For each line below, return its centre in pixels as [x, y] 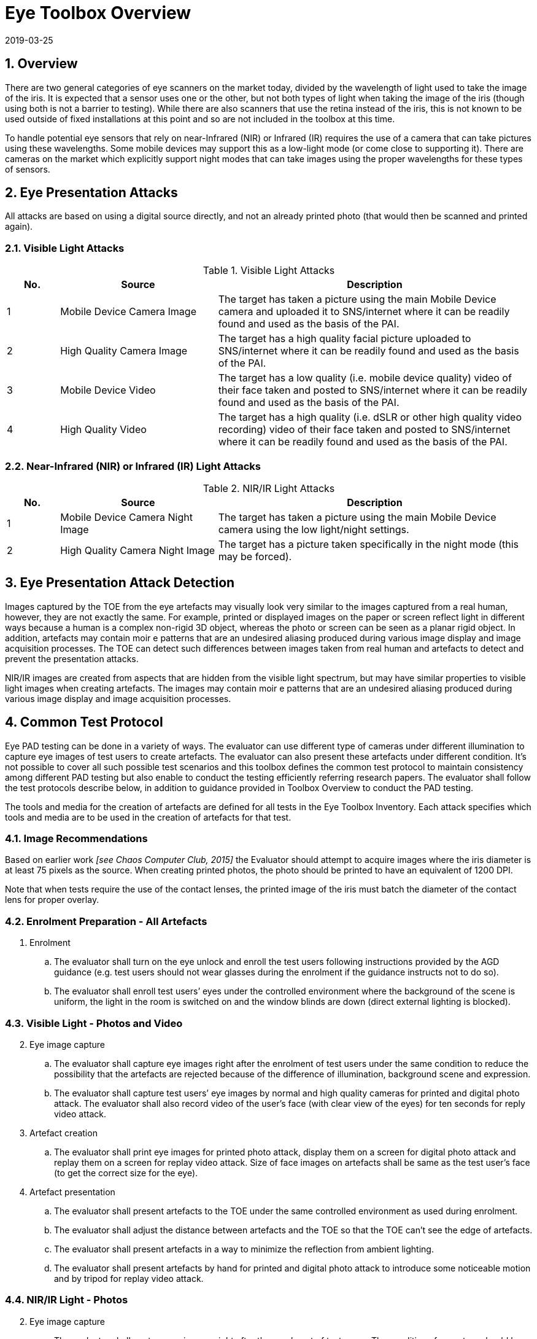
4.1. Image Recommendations [76, 838]
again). [19, 227]
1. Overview [41, 64]
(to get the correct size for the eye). [126, 1173]
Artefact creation [64, 1133]
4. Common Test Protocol [84, 722]
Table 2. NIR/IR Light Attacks [269, 488]
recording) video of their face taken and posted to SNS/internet [364, 430]
